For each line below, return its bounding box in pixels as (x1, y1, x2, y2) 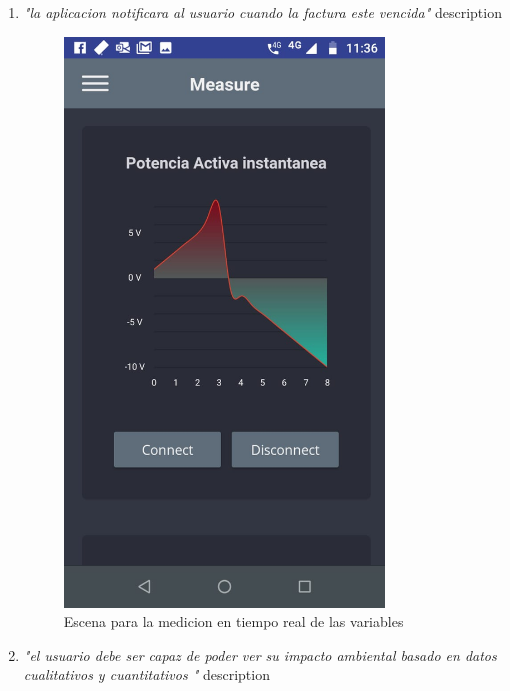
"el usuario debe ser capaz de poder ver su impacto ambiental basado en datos (23, 644, 497, 665)
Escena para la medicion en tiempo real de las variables (63, 611, 404, 632)
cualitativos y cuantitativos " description (23, 664, 270, 685)
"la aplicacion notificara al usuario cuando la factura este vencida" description (23, 2, 502, 22)
